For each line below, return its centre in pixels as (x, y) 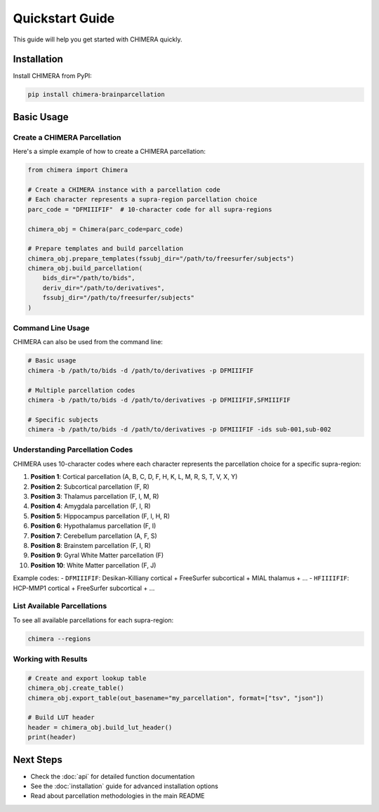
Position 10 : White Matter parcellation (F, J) (93, 565)
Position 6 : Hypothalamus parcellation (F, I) (93, 526)
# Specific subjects (63, 419)
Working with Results (50, 659)
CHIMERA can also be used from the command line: (88, 342)
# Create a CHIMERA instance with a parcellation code (124, 189)
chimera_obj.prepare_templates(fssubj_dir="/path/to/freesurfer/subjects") (161, 258)
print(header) (52, 737)
